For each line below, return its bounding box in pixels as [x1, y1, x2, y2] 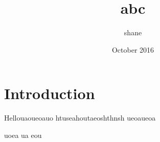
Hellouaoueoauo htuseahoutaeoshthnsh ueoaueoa [4, 112, 156, 123]
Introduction [4, 83, 95, 104]
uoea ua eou [4, 129, 42, 140]
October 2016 [111, 44, 154, 55]
